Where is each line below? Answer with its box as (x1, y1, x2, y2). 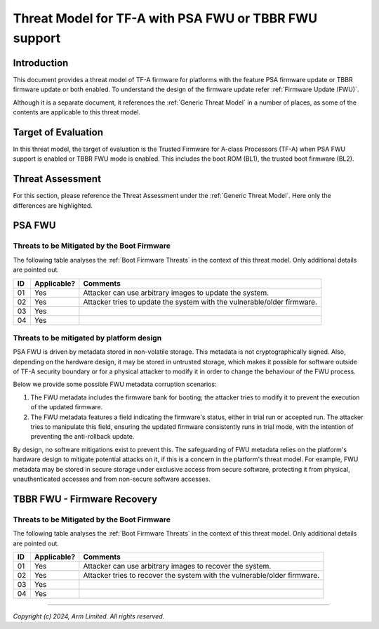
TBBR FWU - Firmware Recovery (13, 493, 158, 505)
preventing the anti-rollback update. (30, 432, 135, 441)
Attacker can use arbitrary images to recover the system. (83, 561, 272, 571)
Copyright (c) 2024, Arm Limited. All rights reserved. (13, 611, 165, 621)
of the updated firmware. (30, 403, 103, 411)
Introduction (13, 57, 69, 69)
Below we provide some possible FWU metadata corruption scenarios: (13, 380, 217, 389)
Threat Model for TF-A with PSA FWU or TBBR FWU (13, 11, 318, 26)
